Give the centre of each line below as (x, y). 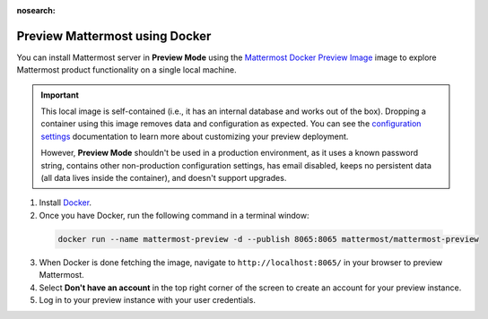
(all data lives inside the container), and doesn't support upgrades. (164, 178)
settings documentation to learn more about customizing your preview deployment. (195, 136)
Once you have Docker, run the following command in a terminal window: (174, 215)
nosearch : (36, 10)
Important (60, 95)
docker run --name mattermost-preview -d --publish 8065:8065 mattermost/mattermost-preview (268, 239)
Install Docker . (65, 203)
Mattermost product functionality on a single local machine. (126, 70)
